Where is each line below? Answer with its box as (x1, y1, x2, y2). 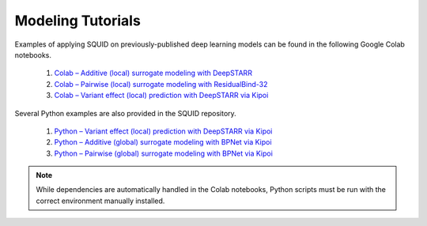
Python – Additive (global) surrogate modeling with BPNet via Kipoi (54, 137, 272, 147)
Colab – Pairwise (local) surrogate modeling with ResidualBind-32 (54, 79, 268, 89)
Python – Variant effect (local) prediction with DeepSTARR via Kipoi (54, 126, 273, 136)
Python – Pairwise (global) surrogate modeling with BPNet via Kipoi (54, 149, 273, 158)
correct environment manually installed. (36, 196, 165, 205)
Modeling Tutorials (14, 12, 142, 29)
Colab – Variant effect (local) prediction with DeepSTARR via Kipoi (54, 91, 269, 100)
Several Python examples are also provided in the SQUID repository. (14, 108, 236, 118)
